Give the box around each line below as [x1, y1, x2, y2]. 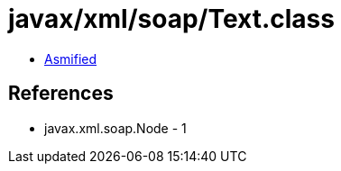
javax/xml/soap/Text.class [8, 4, 335, 34]
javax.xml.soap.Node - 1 [44, 120, 187, 136]
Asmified [44, 50, 97, 67]
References [8, 82, 114, 105]
